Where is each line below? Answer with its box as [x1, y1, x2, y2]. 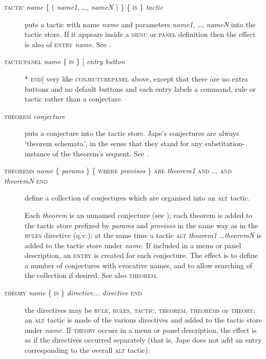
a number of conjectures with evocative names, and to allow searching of [25, 260, 253, 270]
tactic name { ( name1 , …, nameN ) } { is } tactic [4, 2, 163, 12]
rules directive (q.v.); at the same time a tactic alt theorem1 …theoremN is [25, 230, 261, 241]
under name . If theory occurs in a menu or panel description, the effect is [25, 324, 257, 335]
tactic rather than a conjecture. [25, 93, 123, 104]
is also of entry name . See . [25, 38, 111, 49]
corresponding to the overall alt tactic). [25, 345, 150, 355]
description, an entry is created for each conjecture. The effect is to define [25, 250, 258, 261]
